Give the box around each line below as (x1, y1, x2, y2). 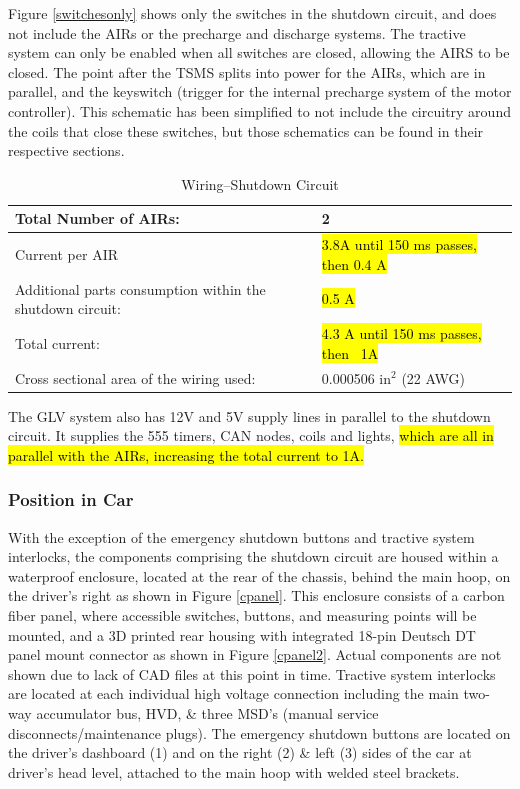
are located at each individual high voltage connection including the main (8, 683, 459, 704)
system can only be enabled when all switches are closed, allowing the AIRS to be (8, 42, 510, 63)
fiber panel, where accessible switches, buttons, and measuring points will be (8, 604, 477, 625)
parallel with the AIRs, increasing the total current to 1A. (8, 444, 364, 465)
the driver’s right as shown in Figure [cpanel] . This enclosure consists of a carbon (8, 585, 505, 606)
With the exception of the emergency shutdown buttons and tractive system (8, 526, 475, 547)
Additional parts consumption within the (15, 278, 266, 299)
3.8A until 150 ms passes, (321, 234, 477, 255)
